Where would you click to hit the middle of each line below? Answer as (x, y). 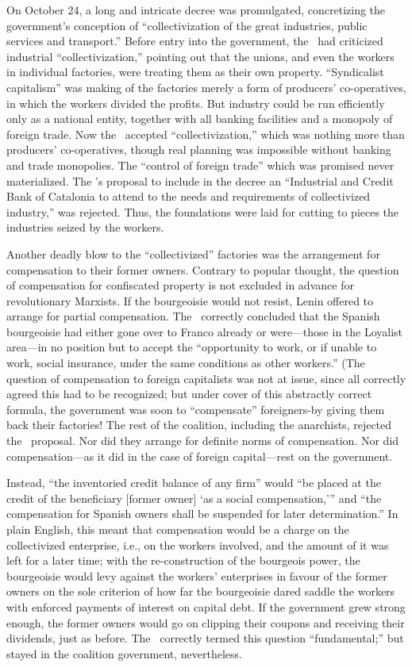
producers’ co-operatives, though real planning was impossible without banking (199, 149)
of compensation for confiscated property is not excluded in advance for (180, 285)
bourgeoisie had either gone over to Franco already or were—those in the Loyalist (205, 331)
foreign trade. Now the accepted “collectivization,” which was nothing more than (206, 134)
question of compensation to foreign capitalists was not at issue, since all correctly (206, 378)
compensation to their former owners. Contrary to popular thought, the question (203, 269)
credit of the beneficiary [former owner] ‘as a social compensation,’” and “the (194, 498)
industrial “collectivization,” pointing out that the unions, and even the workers (200, 56)
